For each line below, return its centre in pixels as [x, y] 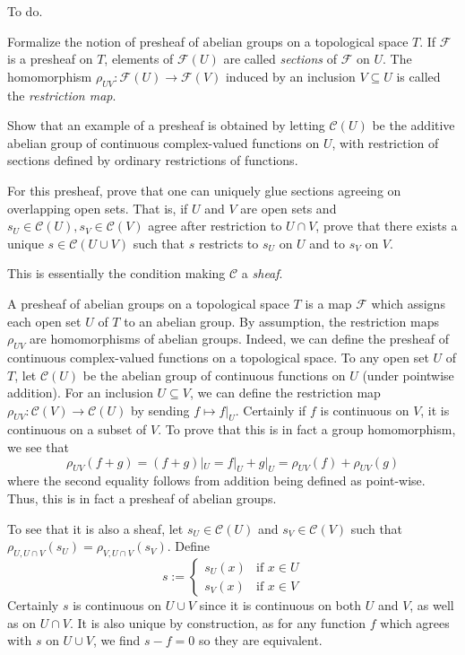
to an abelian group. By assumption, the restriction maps [281, 321]
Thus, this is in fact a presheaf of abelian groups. [142, 498]
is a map [328, 303]
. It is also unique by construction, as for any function [218, 622]
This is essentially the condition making [116, 273]
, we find [116, 640]
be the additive [413, 125]
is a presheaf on [50, 59]
